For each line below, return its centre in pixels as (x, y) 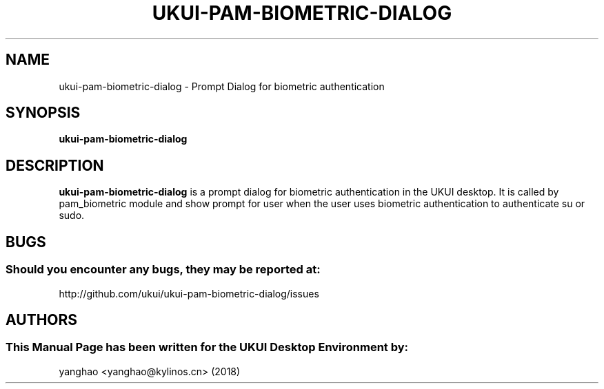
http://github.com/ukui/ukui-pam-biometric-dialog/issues (189, 293)
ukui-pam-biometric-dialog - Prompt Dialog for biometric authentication (222, 86)
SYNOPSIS (43, 113)
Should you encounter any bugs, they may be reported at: (163, 270)
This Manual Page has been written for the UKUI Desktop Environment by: (207, 347)
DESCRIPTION (55, 165)
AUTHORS (42, 319)
